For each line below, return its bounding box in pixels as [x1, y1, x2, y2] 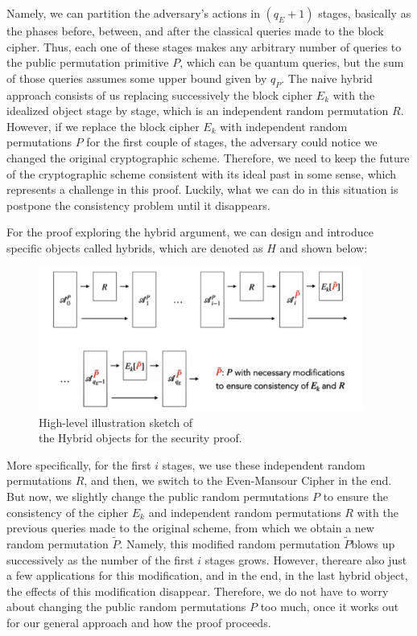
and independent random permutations [148, 503, 341, 520]
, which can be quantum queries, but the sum [180, 54, 404, 71]
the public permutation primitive [6, 54, 169, 71]
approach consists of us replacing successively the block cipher [6, 86, 313, 103]
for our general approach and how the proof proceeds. [6, 614, 271, 631]
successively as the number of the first [6, 551, 194, 568]
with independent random [220, 117, 348, 134]
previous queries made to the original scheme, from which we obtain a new [6, 519, 374, 536]
